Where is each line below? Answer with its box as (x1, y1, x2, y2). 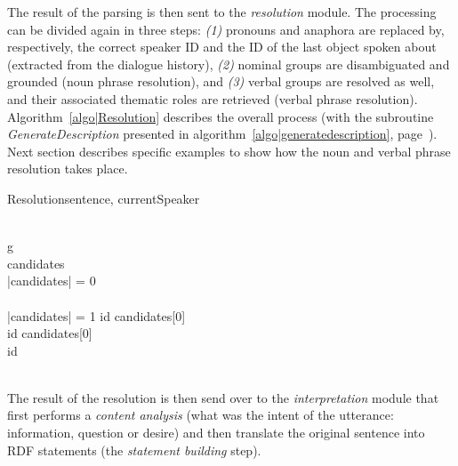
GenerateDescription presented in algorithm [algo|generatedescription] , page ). (7, 125, 438, 143)
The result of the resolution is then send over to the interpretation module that (7, 388, 439, 406)
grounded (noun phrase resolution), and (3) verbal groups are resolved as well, (7, 72, 435, 91)
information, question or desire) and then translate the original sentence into (7, 423, 425, 442)
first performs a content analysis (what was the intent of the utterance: (7, 406, 394, 424)
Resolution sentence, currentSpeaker (7, 189, 200, 207)
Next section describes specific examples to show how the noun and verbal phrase (7, 141, 451, 160)
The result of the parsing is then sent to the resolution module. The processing (7, 3, 437, 20)
